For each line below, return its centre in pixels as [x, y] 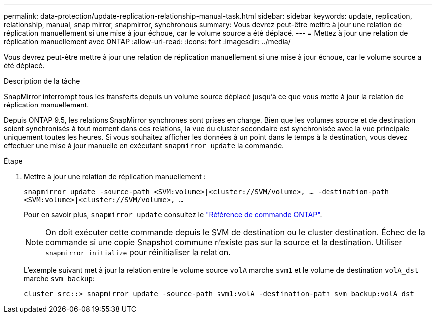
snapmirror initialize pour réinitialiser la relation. [138, 252]
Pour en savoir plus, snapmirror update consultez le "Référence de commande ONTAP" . [173, 215]
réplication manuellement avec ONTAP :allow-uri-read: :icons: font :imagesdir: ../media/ [147, 42]
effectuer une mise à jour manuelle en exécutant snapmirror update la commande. [144, 146]
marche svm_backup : [59, 278]
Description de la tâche [42, 81]
